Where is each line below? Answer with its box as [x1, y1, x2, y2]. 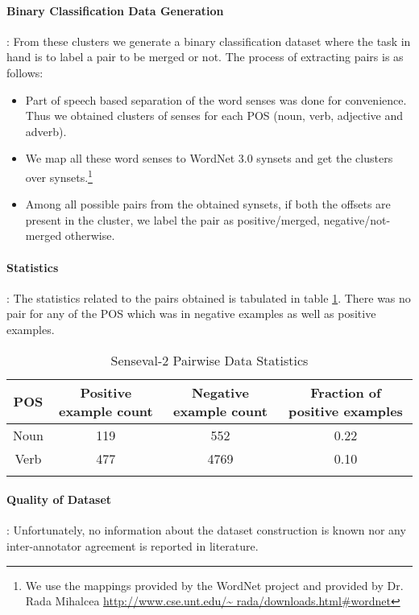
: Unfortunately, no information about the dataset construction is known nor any [6, 522, 406, 539]
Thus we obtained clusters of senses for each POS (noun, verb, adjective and [25, 107, 403, 124]
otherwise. [64, 227, 115, 244]
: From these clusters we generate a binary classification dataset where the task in [6, 32, 411, 49]
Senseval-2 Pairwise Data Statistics [110, 350, 309, 369]
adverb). [25, 122, 67, 139]
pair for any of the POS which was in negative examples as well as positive [6, 305, 376, 322]
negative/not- [323, 211, 391, 228]
